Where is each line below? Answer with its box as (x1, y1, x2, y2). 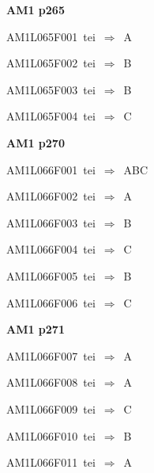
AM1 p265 (6, 2, 65, 17)
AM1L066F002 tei (6, 188, 96, 204)
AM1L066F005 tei (6, 267, 96, 284)
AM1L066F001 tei (6, 161, 96, 177)
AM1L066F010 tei (6, 427, 96, 444)
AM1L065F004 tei (6, 108, 96, 124)
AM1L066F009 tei (6, 400, 96, 417)
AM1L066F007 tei (6, 347, 96, 364)
